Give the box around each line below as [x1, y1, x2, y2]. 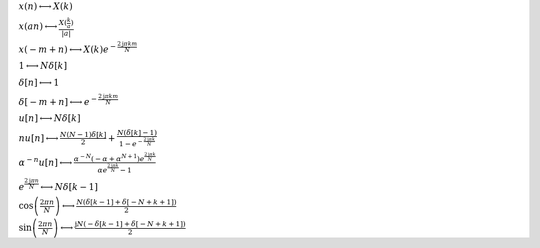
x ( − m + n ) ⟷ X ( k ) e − [18, 42, 117, 55]
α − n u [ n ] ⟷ [18, 155, 73, 168]
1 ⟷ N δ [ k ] [18, 60, 68, 72]
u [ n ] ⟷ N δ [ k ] [18, 113, 81, 124]
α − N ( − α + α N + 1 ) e [73, 153, 145, 164]
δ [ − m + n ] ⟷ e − [18, 95, 98, 107]
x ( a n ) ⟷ [18, 21, 58, 32]
